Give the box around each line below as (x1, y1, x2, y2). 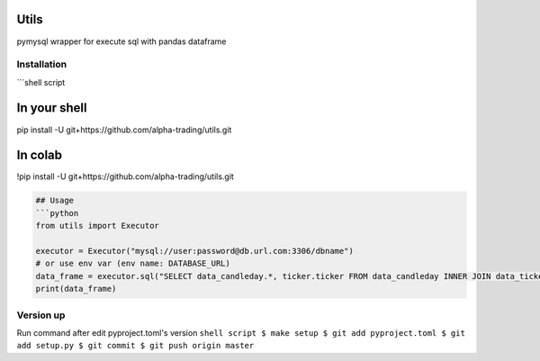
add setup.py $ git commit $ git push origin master (16, 340, 255, 351)
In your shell (16, 100, 87, 116)
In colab (16, 148, 63, 163)
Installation (16, 59, 67, 71)
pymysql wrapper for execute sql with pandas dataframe (16, 36, 227, 47)
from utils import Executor (35, 221, 159, 231)
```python (35, 208, 79, 218)
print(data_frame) (35, 284, 117, 294)
